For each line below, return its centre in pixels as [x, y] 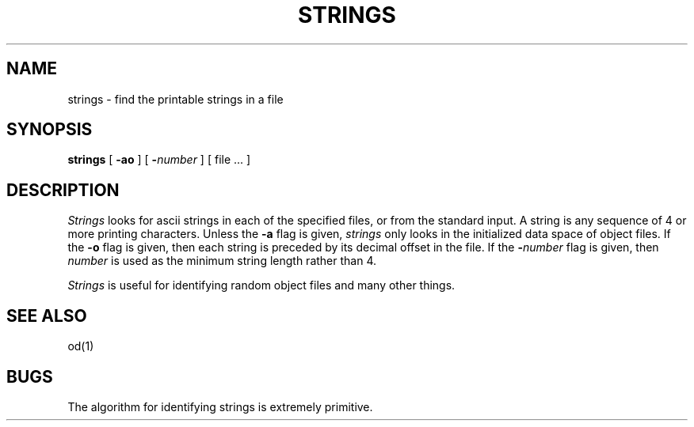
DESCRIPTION [63, 190]
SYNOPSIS [50, 130]
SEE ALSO [47, 316]
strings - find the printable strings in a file [175, 99]
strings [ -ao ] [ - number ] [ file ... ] [159, 160]
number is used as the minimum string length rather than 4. [222, 261]
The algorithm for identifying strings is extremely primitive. [220, 406]
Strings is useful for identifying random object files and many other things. [261, 285]
